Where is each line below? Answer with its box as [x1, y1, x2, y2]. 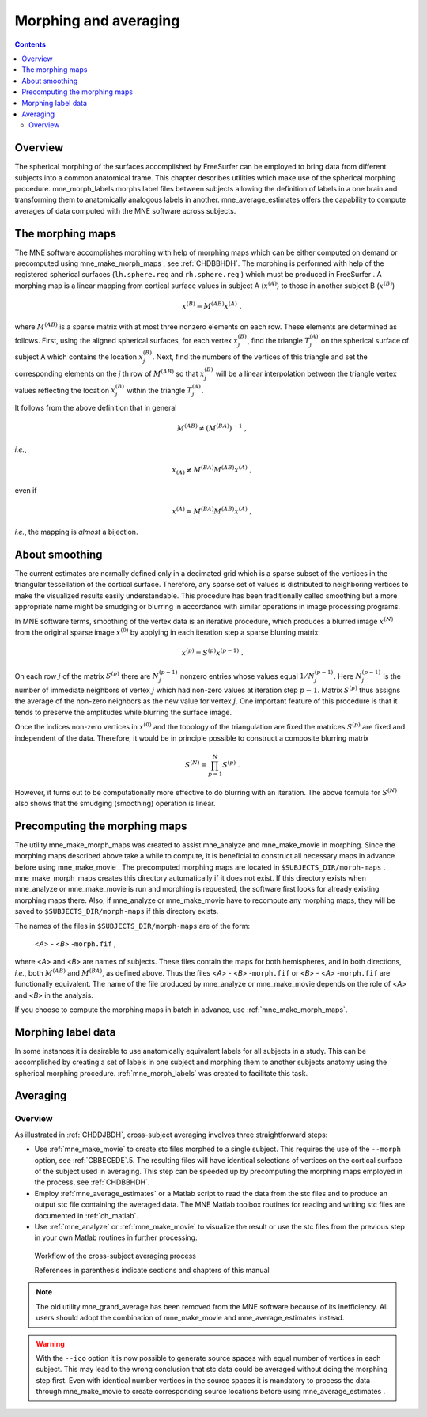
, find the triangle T [247, 335, 310, 345]
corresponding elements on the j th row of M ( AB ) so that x [14, 368, 205, 378]
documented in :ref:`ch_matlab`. [34, 1211, 138, 1220]
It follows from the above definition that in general [14, 404, 177, 413]
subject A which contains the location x [14, 352, 144, 362]
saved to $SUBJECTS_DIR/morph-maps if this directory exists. [14, 907, 219, 916]
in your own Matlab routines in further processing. [34, 1233, 198, 1242]
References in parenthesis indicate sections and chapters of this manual [34, 1266, 270, 1275]
